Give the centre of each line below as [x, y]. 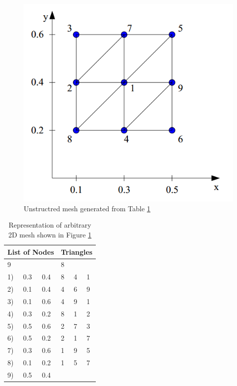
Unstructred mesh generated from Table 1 [87, 208]
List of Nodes [31, 251]
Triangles [77, 251]
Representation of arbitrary [50, 225]
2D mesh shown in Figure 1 [50, 234]
